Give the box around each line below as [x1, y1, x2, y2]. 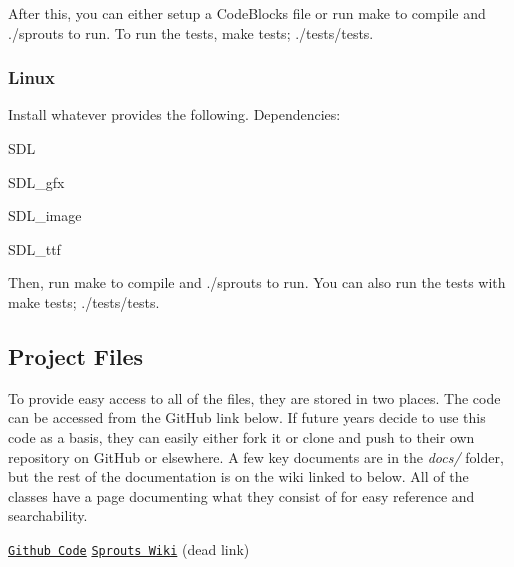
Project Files [8, 340, 144, 371]
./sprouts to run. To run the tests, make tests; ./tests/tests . [8, 22, 374, 43]
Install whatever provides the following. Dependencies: [8, 104, 341, 125]
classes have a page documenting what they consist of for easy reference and [8, 485, 475, 506]
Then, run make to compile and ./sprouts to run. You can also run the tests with [8, 272, 506, 293]
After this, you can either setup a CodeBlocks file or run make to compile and [8, 3, 486, 23]
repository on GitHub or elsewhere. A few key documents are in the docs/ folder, [8, 446, 504, 467]
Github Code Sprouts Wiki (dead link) [8, 538, 250, 559]
